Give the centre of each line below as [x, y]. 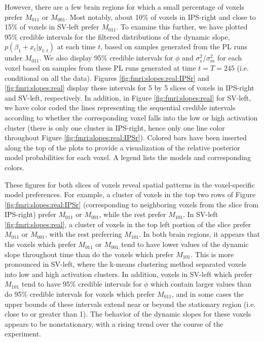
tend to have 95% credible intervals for [82, 284]
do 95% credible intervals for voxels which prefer [80, 294]
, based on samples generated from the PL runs [174, 46]
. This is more [212, 254]
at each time [76, 46]
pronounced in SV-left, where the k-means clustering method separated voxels [126, 264]
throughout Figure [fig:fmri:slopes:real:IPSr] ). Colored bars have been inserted [126, 137]
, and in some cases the [208, 294]
